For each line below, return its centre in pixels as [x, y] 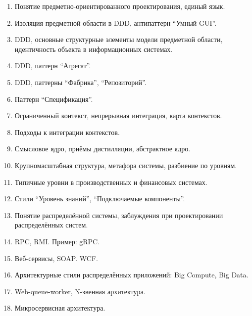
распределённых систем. [51, 225]
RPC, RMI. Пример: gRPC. [57, 241]
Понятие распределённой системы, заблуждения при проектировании [119, 215]
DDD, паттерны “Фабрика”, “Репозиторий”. [80, 82]
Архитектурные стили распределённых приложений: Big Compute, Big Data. [131, 275]
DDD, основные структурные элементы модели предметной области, [119, 39]
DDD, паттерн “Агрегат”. [53, 66]
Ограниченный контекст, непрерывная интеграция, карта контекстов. [118, 115]
